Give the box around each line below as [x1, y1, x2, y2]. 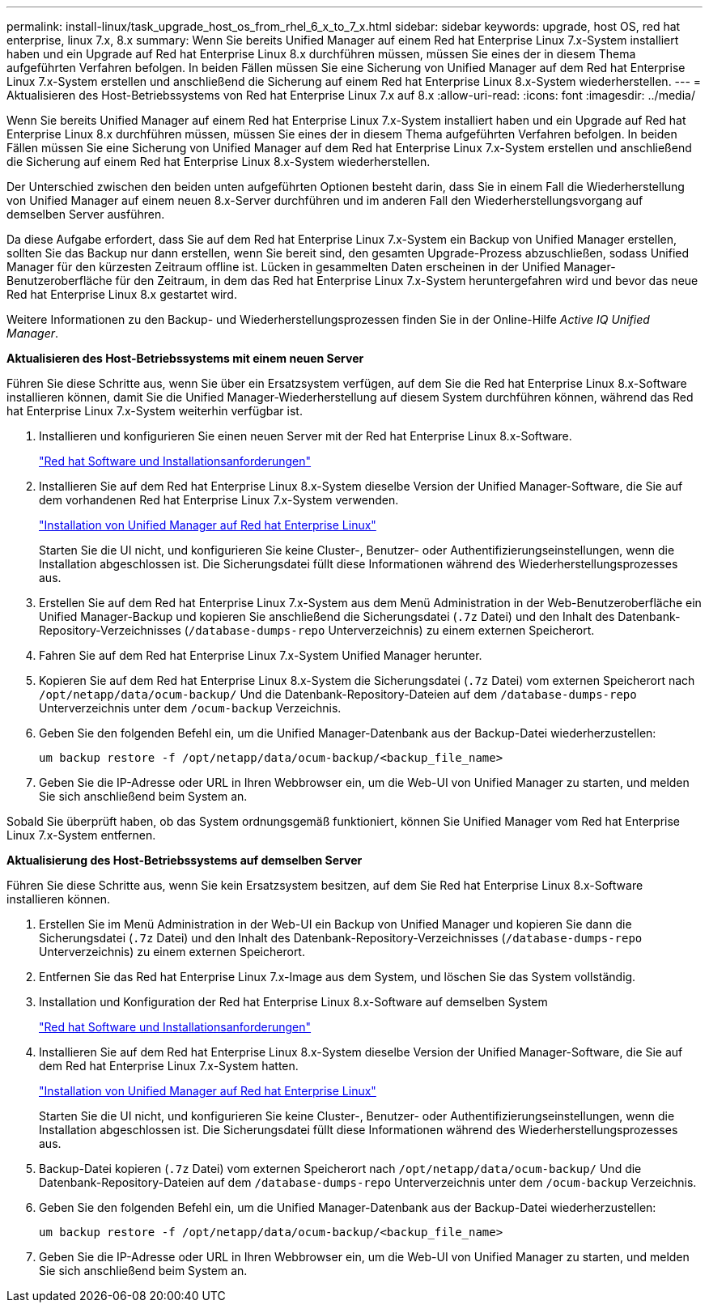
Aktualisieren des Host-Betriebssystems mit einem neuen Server [6, 351, 364, 365]
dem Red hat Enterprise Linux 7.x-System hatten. [39, 1059, 299, 1073]
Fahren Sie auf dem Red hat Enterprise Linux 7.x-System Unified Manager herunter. [39, 648, 482, 662]
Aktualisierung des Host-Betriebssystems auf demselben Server [6, 853, 363, 867]
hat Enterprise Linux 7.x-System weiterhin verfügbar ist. [6, 404, 303, 418]
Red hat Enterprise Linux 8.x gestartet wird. [6, 287, 237, 301]
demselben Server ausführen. [6, 207, 165, 221]
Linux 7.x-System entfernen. [6, 828, 156, 842]
